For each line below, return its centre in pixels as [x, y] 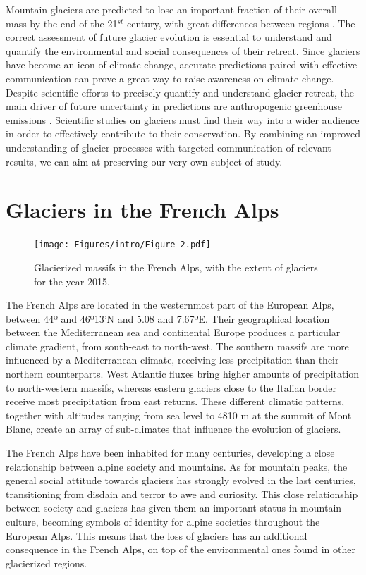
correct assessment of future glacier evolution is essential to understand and [169, 37]
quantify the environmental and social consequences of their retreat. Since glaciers [183, 50]
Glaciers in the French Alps [142, 210]
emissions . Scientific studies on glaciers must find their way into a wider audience [183, 119]
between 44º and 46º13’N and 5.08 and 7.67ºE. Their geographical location [168, 318]
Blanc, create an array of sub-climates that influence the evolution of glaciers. [173, 429]
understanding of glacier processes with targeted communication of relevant [169, 147]
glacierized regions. [47, 563]
